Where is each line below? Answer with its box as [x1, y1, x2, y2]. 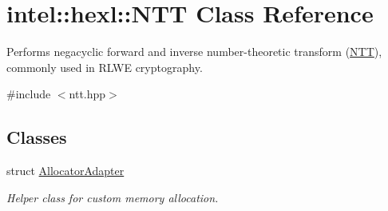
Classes [6, 125, 67, 149]
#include [6, 86, 51, 102]
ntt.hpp [69, 86, 106, 102]
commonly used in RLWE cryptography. [6, 58, 203, 75]
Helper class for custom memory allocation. [6, 189, 219, 205]
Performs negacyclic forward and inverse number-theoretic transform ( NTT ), [6, 43, 382, 60]
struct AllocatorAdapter [6, 162, 125, 179]
